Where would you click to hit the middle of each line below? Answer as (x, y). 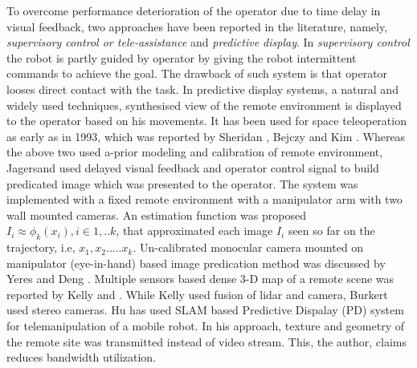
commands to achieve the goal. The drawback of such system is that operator (197, 73)
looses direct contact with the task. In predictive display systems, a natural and (202, 89)
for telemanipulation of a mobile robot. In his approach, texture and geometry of (205, 326)
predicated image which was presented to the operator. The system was (182, 183)
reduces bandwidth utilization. (82, 357)
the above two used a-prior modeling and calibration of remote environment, (195, 152)
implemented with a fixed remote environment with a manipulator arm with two (204, 199)
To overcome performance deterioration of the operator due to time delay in (194, 10)
